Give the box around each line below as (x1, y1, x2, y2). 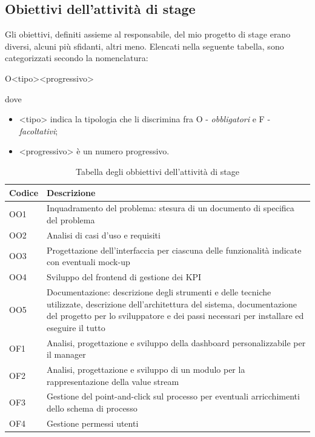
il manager (47, 348, 86, 361)
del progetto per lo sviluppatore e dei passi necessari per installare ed (47, 309, 304, 322)
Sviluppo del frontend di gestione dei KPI (47, 271, 202, 283)
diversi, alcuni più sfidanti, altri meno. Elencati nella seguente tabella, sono (5, 39, 284, 52)
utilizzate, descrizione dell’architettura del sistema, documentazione (47, 297, 297, 310)
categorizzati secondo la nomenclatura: (5, 51, 148, 64)
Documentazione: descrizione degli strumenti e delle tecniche (47, 285, 271, 298)
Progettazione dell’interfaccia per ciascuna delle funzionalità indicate (47, 243, 302, 256)
